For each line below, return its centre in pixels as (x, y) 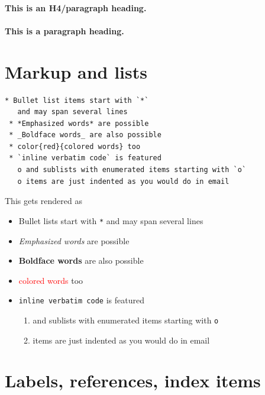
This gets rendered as (43, 201)
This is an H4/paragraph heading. (76, 7)
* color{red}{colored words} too (75, 146)
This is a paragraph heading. (64, 30)
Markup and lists (76, 71)
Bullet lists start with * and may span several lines (111, 220)
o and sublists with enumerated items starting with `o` (132, 170)
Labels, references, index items (133, 381)
